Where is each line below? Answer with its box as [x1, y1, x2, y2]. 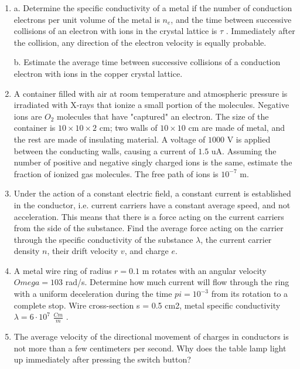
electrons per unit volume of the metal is [13, 13, 160, 25]
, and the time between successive [171, 13, 292, 25]
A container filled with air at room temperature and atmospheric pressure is [13, 87, 288, 99]
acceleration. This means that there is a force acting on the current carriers [13, 210, 284, 222]
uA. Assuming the [211, 144, 277, 157]
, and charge [124, 245, 169, 257]
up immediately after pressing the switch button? [13, 353, 191, 365]
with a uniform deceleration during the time [13, 287, 172, 300]
